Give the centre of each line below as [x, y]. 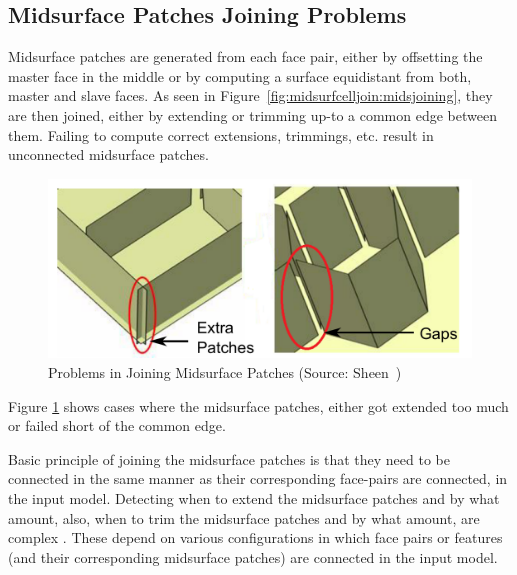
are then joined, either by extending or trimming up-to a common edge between [252, 114]
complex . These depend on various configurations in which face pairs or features [255, 537]
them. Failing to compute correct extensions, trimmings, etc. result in [221, 134]
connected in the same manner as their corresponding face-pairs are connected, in [258, 478]
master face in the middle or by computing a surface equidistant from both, [240, 75]
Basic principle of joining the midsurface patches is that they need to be [229, 458]
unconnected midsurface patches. [108, 154]
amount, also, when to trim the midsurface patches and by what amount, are [244, 517]
